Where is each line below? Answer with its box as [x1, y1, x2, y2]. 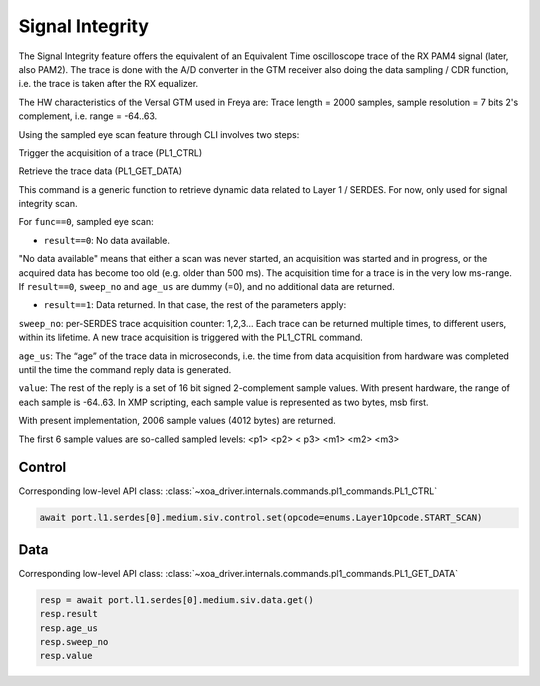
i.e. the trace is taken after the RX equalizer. [18, 78, 199, 90]
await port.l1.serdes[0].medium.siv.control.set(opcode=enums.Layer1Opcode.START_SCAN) [39, 512, 483, 524]
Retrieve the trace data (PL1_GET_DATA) [18, 165, 183, 177]
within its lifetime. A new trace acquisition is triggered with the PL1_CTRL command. [18, 331, 364, 344]
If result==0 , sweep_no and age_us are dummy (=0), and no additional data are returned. [18, 281, 395, 293]
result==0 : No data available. [43, 234, 170, 246]
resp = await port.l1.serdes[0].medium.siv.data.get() [39, 594, 314, 605]
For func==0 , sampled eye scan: [18, 216, 154, 228]
